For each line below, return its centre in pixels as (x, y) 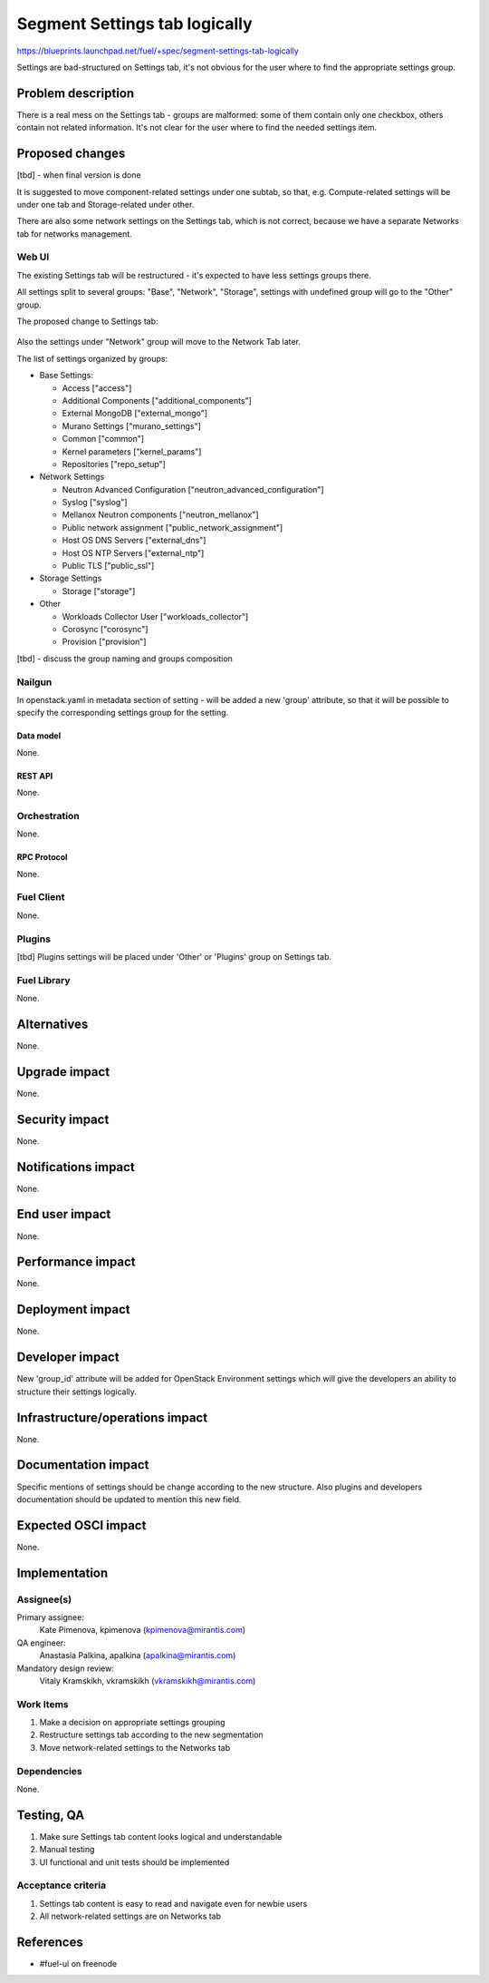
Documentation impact (83, 1465)
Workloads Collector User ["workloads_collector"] (155, 616)
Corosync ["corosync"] (105, 629)
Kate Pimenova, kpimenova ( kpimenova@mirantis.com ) (143, 1630)
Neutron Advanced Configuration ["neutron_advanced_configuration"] (193, 489)
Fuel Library (43, 980)
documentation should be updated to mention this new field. (129, 1499)
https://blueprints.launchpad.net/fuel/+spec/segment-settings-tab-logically (158, 51)
